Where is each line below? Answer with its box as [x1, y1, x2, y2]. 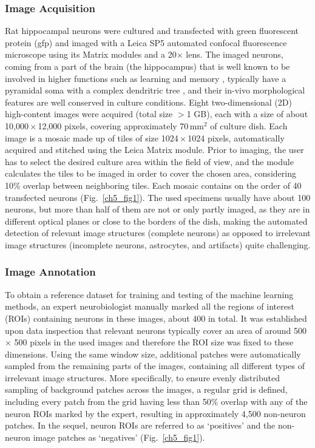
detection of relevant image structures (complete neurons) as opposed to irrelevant [5, 226, 311, 239]
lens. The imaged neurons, [186, 48, 283, 61]
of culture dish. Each [210, 119, 288, 132]
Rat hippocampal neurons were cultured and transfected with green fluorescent [5, 24, 299, 37]
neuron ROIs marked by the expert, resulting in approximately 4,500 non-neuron [5, 407, 306, 419]
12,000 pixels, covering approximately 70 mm [38, 119, 205, 132]
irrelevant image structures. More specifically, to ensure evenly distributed [5, 371, 280, 384]
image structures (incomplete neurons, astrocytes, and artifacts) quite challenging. [5, 238, 311, 251]
